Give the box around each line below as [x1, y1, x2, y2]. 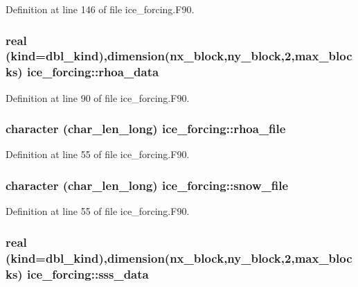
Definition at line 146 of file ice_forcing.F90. [6, 2, 195, 16]
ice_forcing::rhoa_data [26, 63, 159, 80]
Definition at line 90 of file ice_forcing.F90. [6, 90, 190, 105]
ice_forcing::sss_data [26, 265, 149, 282]
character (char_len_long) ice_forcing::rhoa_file [6, 120, 286, 137]
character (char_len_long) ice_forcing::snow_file [6, 176, 289, 193]
